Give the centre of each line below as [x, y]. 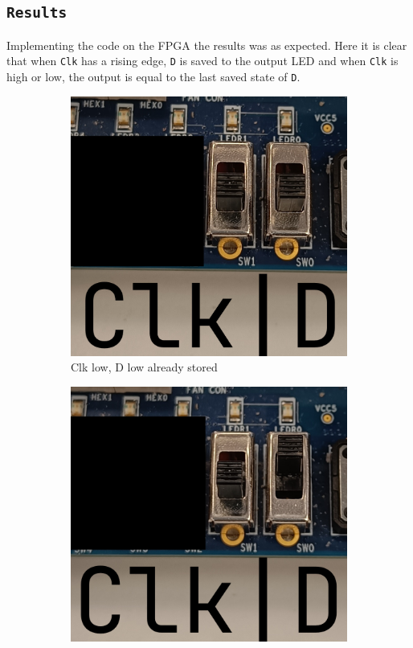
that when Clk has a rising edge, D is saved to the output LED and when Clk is [202, 61]
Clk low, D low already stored [144, 367]
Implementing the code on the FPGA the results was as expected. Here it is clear [207, 45]
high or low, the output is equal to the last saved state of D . [153, 77]
